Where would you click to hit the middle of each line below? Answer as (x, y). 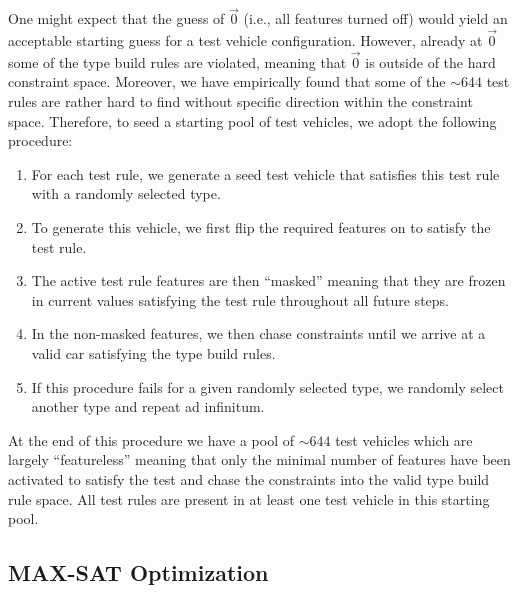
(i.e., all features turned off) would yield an (375, 18)
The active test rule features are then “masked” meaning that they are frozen (268, 280)
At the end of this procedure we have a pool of (151, 439)
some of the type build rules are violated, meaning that (177, 61)
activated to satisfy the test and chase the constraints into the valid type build (249, 478)
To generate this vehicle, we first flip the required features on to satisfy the (261, 227)
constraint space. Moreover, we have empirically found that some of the (227, 81)
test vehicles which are (404, 439)
